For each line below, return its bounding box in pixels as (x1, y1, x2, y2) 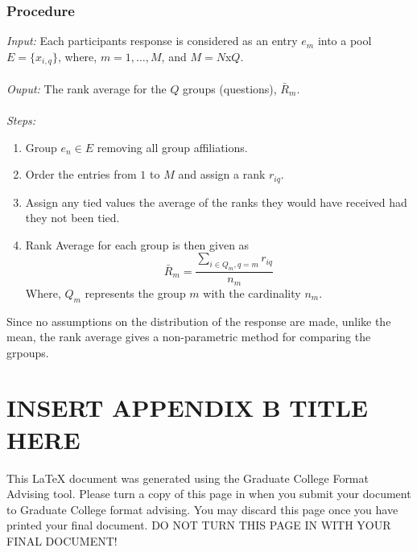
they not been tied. (25, 209, 120, 226)
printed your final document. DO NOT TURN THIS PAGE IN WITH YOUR (6, 517, 391, 533)
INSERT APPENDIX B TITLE (6, 391, 368, 424)
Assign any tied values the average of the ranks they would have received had (25, 193, 407, 210)
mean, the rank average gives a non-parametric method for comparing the (6, 328, 371, 345)
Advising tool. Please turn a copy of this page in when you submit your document (6, 485, 411, 502)
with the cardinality (203, 284, 301, 301)
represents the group (85, 284, 186, 301)
